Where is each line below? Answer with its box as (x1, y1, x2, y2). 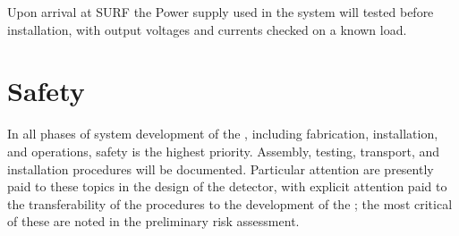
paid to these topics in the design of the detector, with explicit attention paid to (7, 177, 447, 196)
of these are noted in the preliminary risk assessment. (7, 212, 300, 231)
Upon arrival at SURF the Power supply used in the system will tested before (7, 3, 434, 21)
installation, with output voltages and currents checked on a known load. (7, 20, 407, 38)
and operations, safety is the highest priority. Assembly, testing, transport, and (7, 141, 440, 160)
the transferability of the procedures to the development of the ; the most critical (7, 194, 453, 213)
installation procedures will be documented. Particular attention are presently (7, 159, 434, 178)
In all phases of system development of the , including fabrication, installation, (7, 124, 438, 143)
